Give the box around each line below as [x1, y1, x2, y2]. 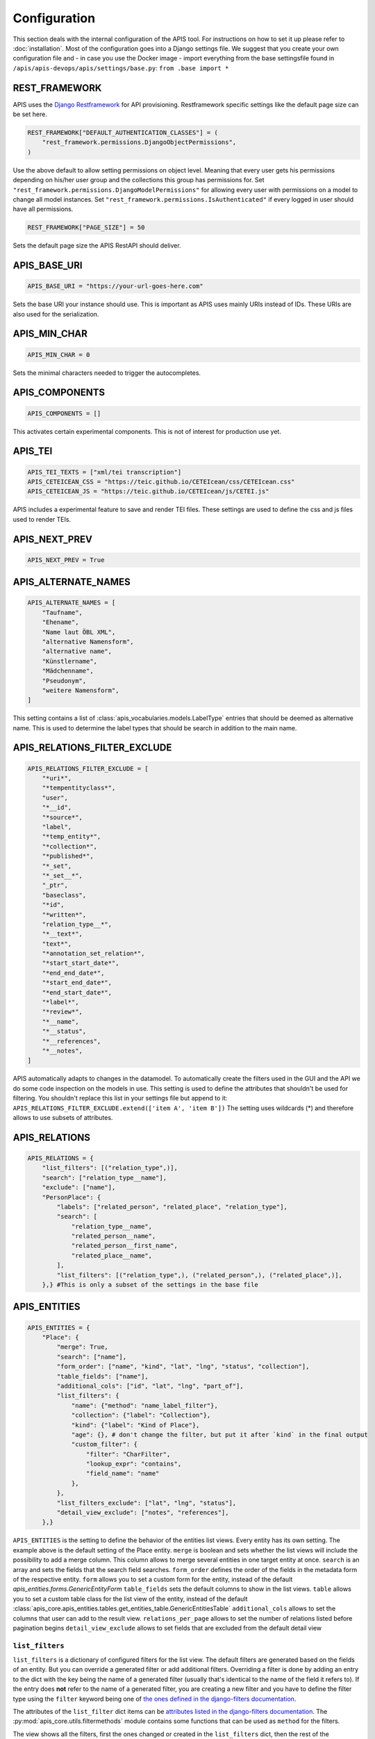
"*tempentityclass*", [42, 784, 116, 792]
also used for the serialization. [12, 310, 99, 318]
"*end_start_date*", [42, 988, 112, 996]
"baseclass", [42, 891, 87, 899]
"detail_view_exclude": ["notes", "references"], [56, 1509, 229, 1516]
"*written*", [42, 911, 87, 918]
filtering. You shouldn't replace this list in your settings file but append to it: [12, 1094, 228, 1103]
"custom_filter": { [71, 1441, 138, 1448]
